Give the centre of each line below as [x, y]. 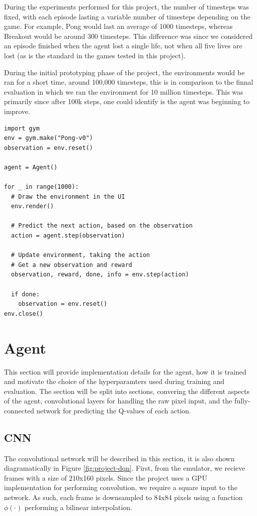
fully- [242, 401]
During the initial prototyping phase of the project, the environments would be [124, 72]
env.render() [33, 206]
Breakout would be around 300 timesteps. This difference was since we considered [128, 36]
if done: [25, 294]
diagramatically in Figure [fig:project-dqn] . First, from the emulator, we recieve [125, 468]
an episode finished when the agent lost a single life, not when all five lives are [123, 46]
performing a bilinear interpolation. [78, 507]
